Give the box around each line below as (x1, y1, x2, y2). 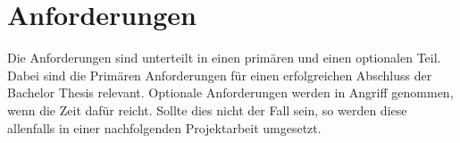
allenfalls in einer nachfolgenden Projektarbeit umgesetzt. (7, 118, 322, 137)
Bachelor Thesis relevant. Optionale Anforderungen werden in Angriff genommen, (7, 83, 454, 102)
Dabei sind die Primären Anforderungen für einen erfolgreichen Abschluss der (7, 65, 432, 84)
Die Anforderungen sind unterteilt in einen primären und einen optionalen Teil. (7, 48, 441, 67)
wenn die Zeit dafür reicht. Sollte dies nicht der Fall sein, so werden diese (7, 100, 407, 119)
